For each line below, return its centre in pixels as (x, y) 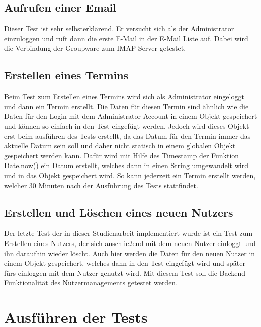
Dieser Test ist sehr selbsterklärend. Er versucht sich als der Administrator (119, 28)
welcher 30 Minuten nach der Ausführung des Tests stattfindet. (101, 185)
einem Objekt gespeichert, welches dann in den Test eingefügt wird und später (125, 263)
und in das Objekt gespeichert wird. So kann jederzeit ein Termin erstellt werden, (130, 175)
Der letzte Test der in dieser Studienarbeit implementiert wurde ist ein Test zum (128, 233)
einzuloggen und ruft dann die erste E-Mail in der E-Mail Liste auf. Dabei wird (126, 38)
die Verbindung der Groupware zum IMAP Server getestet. (95, 48)
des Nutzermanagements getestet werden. (114, 282)
